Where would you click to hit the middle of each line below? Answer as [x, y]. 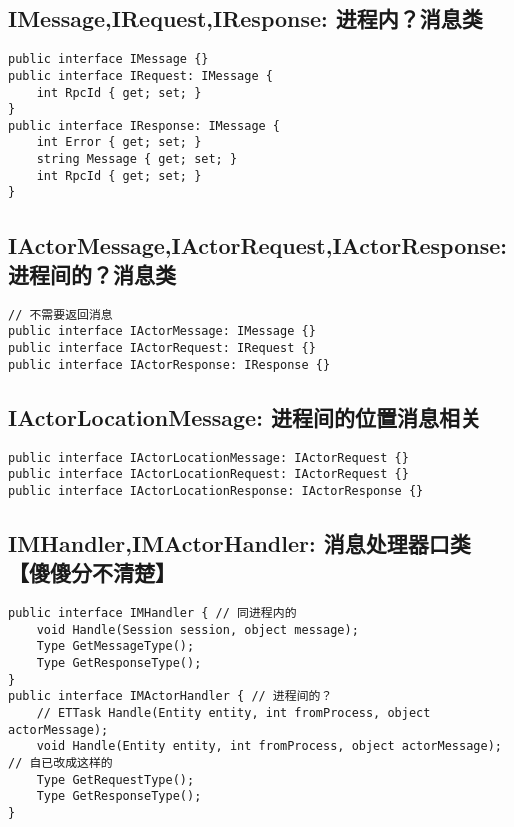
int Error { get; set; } [119, 142]
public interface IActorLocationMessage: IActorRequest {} [208, 457]
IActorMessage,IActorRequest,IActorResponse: [257, 244]
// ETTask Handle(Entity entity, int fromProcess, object [233, 713]
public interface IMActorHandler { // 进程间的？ [170, 696]
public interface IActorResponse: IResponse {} [169, 364]
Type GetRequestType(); [115, 779]
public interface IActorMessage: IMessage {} [162, 331]
